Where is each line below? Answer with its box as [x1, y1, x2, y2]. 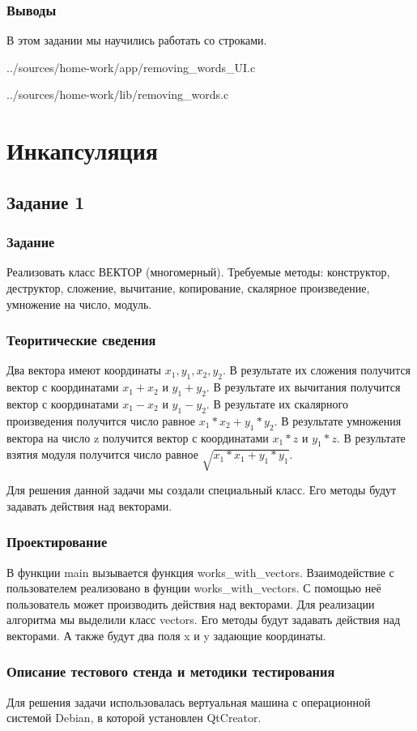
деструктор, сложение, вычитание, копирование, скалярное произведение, [6, 279, 370, 296]
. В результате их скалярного [206, 395, 348, 412]
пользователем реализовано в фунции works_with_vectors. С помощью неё [6, 579, 381, 596]
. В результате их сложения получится [222, 361, 411, 378]
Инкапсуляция [6, 134, 159, 167]
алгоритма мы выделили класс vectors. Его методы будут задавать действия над [6, 611, 401, 628]
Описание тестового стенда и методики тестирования [6, 661, 335, 682]
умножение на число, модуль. [6, 295, 152, 312]
